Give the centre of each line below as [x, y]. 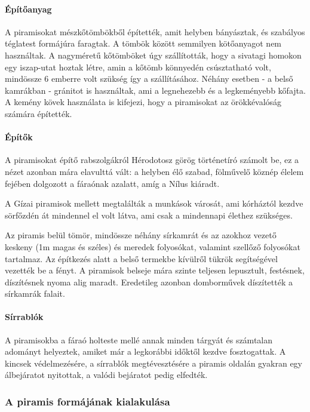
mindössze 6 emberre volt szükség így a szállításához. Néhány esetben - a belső [149, 79]
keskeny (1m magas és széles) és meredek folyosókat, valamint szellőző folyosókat [153, 246]
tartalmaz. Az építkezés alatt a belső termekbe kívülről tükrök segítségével [141, 258]
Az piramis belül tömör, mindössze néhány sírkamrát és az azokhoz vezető [141, 235]
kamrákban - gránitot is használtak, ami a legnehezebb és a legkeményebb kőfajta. [155, 90]
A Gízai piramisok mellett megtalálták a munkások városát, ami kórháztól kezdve [154, 203]
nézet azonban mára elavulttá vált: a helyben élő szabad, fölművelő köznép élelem [154, 171]
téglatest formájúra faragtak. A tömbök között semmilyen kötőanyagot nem [143, 43]
